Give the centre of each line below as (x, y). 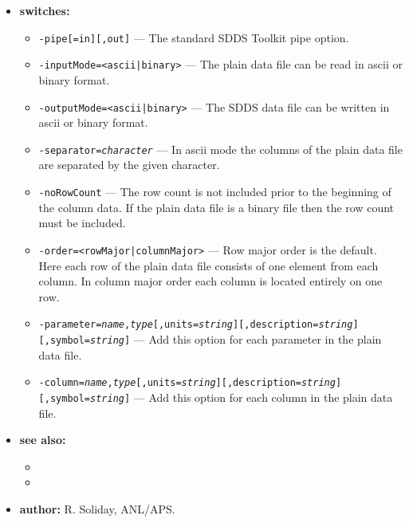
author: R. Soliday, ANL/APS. (97, 508)
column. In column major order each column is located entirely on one (210, 281)
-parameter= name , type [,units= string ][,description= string (196, 325)
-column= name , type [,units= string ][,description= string (187, 383)
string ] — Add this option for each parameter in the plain (236, 338)
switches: (45, 10)
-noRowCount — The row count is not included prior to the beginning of (215, 191)
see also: (43, 440)
